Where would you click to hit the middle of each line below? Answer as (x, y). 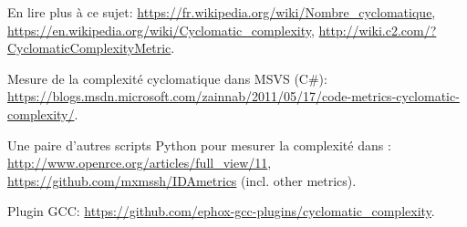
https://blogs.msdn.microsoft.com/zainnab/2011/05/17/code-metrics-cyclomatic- (233, 96)
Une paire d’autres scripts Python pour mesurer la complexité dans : (199, 144)
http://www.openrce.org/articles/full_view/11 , (140, 163)
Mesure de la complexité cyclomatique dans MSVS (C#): (167, 78)
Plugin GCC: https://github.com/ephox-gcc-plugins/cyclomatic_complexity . (221, 211)
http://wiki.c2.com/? (378, 30)
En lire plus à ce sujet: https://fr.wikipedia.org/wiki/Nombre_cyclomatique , (222, 12)
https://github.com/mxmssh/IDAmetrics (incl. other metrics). (182, 180)
